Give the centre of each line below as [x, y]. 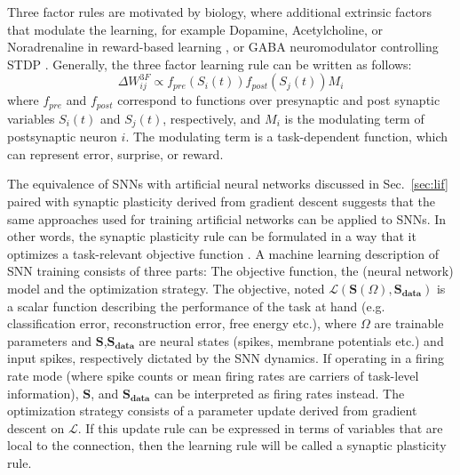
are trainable [409, 323]
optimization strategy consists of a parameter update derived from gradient [212, 411]
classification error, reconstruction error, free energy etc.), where [182, 323]
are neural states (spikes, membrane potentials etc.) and [291, 340]
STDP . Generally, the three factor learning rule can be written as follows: [210, 64]
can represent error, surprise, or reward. [115, 153]
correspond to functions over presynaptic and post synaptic [279, 100]
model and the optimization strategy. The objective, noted [166, 289]
